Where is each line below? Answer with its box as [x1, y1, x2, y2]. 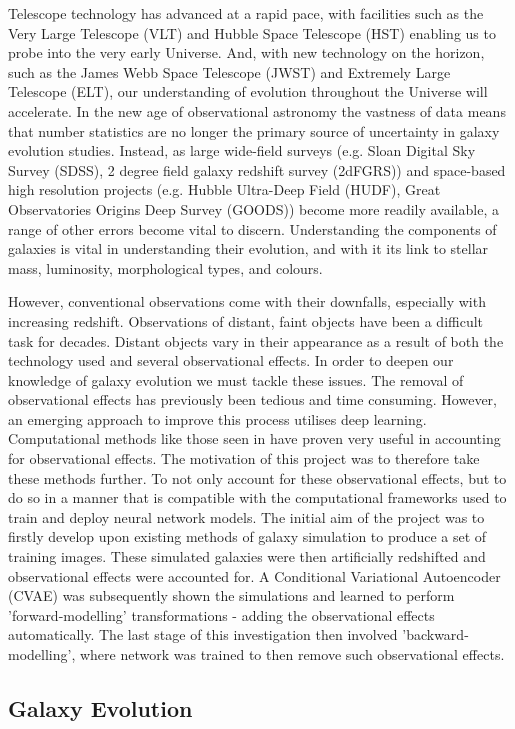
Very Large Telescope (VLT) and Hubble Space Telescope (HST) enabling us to [8, 22, 496, 43]
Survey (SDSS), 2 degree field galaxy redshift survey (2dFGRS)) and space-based [8, 159, 506, 180]
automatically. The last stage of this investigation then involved [8, 624, 398, 645]
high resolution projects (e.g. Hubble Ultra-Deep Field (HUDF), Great [8, 179, 441, 200]
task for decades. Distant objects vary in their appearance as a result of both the [8, 330, 504, 351]
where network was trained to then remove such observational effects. [79, 644, 505, 664]
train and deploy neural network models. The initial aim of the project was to [8, 506, 485, 527]
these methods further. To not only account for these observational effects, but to [8, 467, 507, 488]
